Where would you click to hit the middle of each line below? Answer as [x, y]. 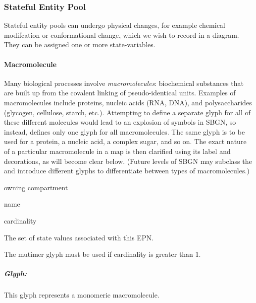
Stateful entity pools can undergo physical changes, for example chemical [115, 25]
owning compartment [36, 187]
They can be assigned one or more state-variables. [80, 44]
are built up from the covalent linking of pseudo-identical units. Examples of [120, 93]
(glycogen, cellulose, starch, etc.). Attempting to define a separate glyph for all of [127, 112]
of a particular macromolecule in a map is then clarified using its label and [117, 151]
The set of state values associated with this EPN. [79, 237]
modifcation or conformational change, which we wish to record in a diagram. [122, 35]
